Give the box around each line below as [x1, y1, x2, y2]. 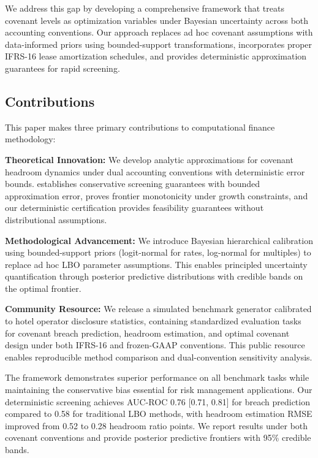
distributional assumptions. [5, 213, 107, 226]
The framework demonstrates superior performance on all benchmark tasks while [5, 371, 309, 384]
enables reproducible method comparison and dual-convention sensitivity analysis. [5, 350, 312, 363]
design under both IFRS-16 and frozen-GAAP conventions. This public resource [5, 338, 305, 351]
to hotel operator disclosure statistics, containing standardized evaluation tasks [5, 315, 301, 327]
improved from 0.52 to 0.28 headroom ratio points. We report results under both [5, 419, 308, 432]
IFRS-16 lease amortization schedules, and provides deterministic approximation [5, 50, 307, 63]
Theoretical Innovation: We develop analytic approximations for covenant [5, 153, 293, 166]
